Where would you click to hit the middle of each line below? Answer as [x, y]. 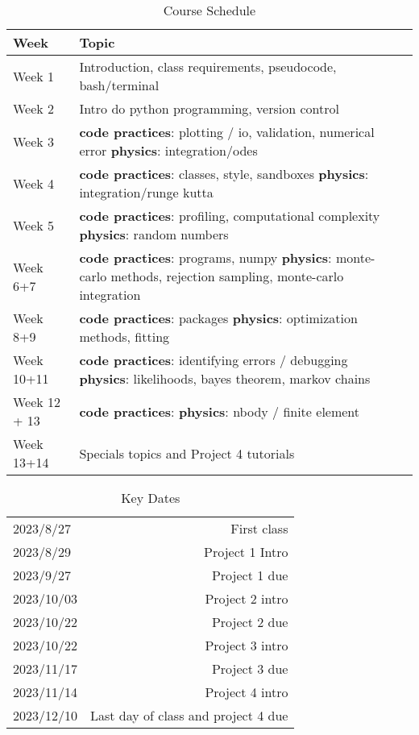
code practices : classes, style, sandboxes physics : [224, 174]
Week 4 [34, 183]
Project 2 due [250, 622]
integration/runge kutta [146, 192]
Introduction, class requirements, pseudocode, [208, 66]
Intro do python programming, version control [209, 108]
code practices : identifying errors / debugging [214, 360]
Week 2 [34, 108]
